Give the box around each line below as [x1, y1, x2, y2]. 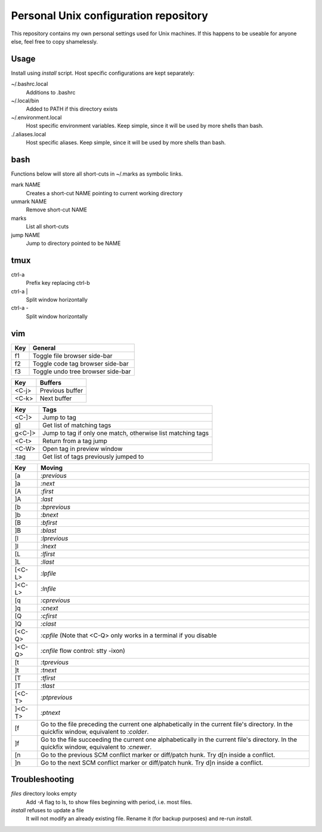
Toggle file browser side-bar [32, 351, 113, 360]
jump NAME [11, 231, 41, 238]
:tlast [41, 681, 55, 690]
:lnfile [41, 584, 57, 592]
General [32, 343, 56, 352]
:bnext [41, 511, 59, 519]
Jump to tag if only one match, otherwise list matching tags [42, 429, 209, 437]
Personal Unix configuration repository [11, 9, 208, 22]
